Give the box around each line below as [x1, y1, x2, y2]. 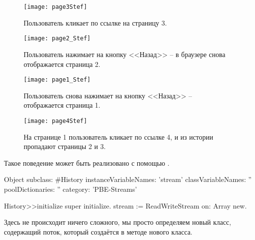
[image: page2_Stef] [24, 35, 91, 42]
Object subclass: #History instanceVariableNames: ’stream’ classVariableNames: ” [4, 174, 252, 184]
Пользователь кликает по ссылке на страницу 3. [24, 17, 167, 28]
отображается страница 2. [24, 59, 100, 69]
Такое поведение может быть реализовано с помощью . [4, 157, 170, 168]
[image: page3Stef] [24, 3, 87, 10]
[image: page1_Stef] [24, 76, 91, 84]
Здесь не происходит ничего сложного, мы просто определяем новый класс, [4, 217, 231, 227]
